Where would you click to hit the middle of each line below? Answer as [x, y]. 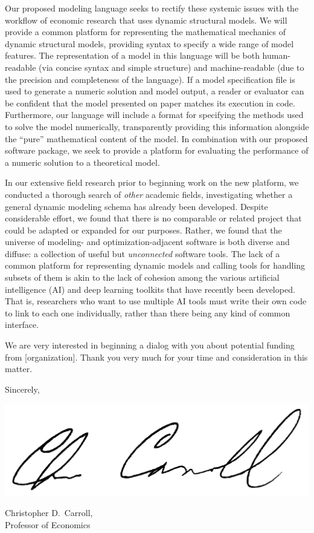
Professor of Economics [48, 524]
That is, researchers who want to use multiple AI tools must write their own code [156, 301]
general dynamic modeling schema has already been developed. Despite [136, 206]
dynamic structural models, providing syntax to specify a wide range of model [149, 43]
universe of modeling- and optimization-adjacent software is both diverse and [147, 242]
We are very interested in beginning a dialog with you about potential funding [150, 345]
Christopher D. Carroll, [49, 513]
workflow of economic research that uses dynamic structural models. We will [146, 20]
